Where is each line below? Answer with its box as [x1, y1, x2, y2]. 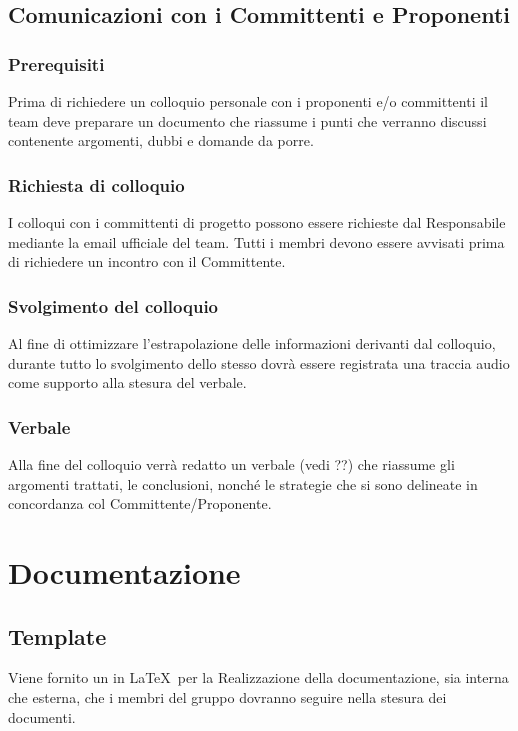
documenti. [8, 706, 76, 727]
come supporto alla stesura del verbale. [8, 372, 247, 393]
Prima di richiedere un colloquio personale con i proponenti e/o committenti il [8, 91, 488, 111]
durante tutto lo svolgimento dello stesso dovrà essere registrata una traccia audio [8, 352, 510, 373]
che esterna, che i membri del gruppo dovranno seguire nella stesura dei [8, 686, 447, 707]
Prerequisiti [8, 51, 105, 76]
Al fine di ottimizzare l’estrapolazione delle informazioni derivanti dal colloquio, [8, 333, 496, 353]
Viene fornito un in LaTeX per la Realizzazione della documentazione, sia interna [8, 667, 509, 688]
